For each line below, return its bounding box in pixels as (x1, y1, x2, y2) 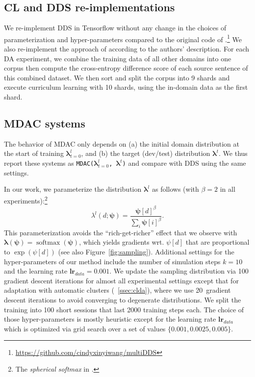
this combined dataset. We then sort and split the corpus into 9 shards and (4, 72, 230, 82)
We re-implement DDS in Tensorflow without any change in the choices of (4, 23, 227, 33)
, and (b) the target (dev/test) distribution (81, 148, 210, 158)
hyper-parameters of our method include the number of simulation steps (4, 256, 221, 266)
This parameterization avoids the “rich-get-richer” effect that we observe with (4, 227, 237, 237)
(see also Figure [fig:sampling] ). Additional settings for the (58, 246, 234, 256)
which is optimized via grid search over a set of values (4, 323, 166, 333)
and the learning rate (4, 266, 68, 276)
